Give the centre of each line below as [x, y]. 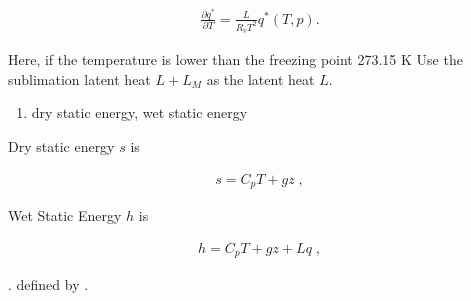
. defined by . [48, 284]
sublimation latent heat [79, 78]
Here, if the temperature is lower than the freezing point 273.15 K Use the [235, 59]
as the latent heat [260, 78]
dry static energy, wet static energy [139, 112]
